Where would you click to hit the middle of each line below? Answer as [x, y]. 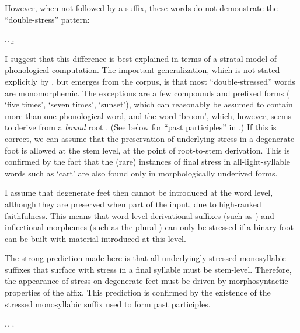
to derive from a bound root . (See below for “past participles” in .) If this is [141, 127]
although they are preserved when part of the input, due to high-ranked [133, 204]
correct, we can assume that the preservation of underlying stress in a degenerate [150, 138]
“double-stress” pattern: [47, 19]
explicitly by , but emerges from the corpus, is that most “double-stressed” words [150, 81]
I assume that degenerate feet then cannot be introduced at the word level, [139, 192]
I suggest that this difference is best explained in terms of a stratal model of [141, 58]
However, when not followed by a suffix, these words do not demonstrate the [141, 8]
